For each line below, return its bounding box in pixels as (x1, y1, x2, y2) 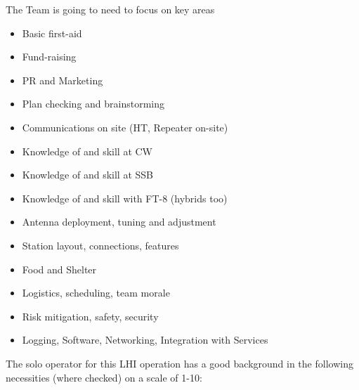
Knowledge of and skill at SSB (22, 167, 153, 182)
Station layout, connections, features (22, 238, 179, 252)
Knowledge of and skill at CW (22, 143, 152, 158)
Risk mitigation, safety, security (22, 308, 159, 323)
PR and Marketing (22, 72, 103, 87)
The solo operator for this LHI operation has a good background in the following (6, 356, 353, 370)
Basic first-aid (22, 25, 82, 40)
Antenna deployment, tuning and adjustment (22, 214, 216, 229)
